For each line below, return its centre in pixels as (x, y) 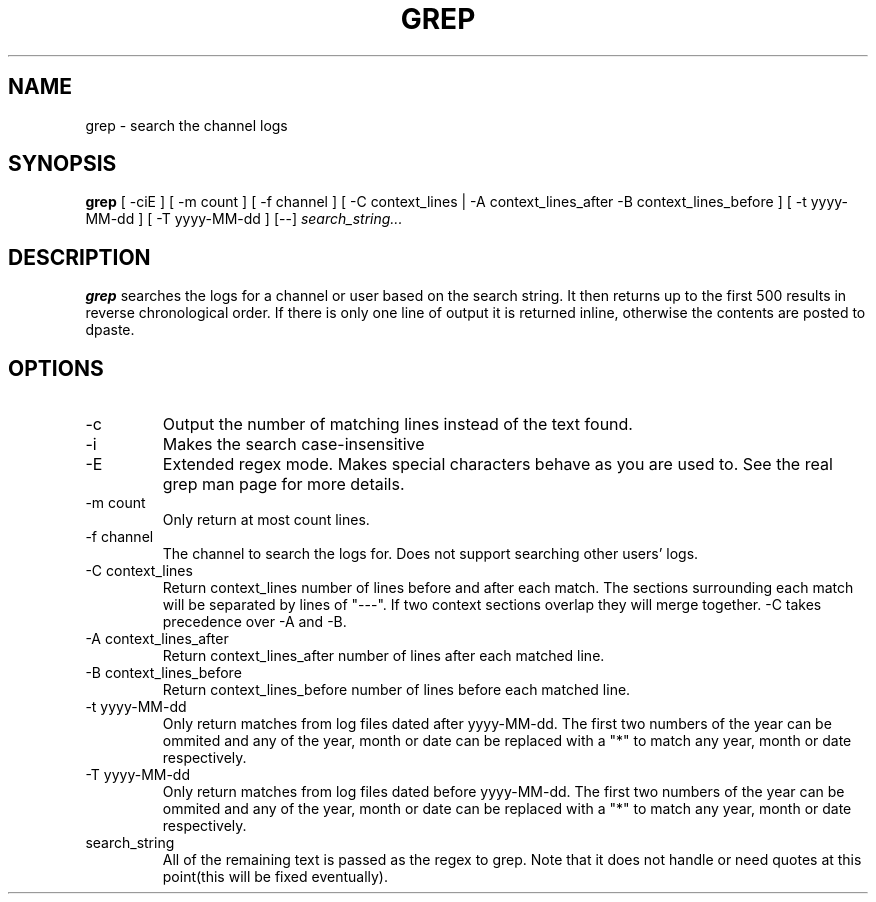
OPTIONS (56, 368)
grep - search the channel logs (186, 125)
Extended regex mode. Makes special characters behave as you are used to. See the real (497, 464)
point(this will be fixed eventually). (275, 877)
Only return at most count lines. (266, 520)
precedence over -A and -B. (254, 622)
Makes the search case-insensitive (293, 444)
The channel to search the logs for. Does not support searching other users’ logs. (430, 554)
